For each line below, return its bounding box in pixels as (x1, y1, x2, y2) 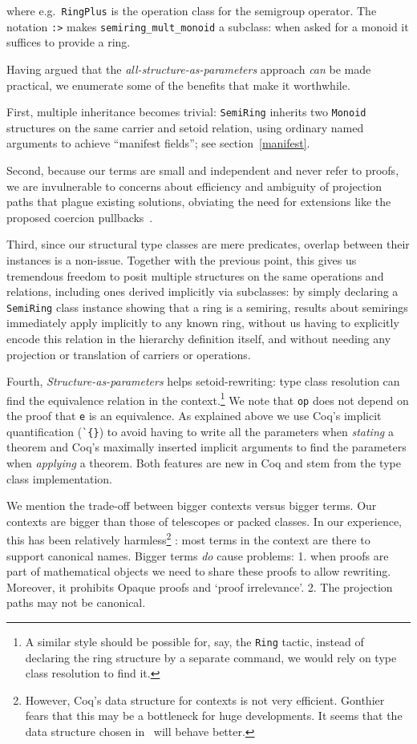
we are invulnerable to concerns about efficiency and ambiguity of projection (6, 177, 383, 194)
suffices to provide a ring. (6, 34, 131, 51)
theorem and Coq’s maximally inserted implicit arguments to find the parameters (6, 439, 407, 455)
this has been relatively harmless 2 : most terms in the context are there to (6, 529, 370, 548)
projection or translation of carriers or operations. (6, 346, 251, 362)
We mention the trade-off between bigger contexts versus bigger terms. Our (6, 497, 377, 514)
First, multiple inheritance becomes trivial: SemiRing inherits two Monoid (6, 103, 366, 120)
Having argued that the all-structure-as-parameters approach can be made (6, 60, 371, 77)
